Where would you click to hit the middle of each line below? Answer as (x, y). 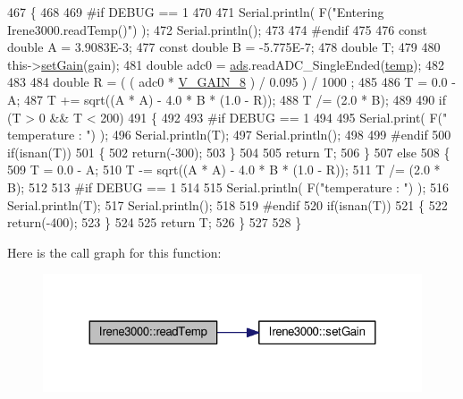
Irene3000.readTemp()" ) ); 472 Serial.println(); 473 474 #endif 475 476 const (217, 29)
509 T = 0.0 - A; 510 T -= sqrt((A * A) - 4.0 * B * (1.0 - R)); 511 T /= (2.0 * (224, 170)
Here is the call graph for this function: (114, 252)
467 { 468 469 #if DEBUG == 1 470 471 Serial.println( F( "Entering (196, 12)
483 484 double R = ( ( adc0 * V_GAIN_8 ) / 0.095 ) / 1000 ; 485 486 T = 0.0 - (231, 82)
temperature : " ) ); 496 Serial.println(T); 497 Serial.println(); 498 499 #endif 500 (229, 135)
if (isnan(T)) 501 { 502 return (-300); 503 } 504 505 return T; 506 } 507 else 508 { (229, 152)
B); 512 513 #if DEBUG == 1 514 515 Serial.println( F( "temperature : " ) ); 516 (228, 187)
